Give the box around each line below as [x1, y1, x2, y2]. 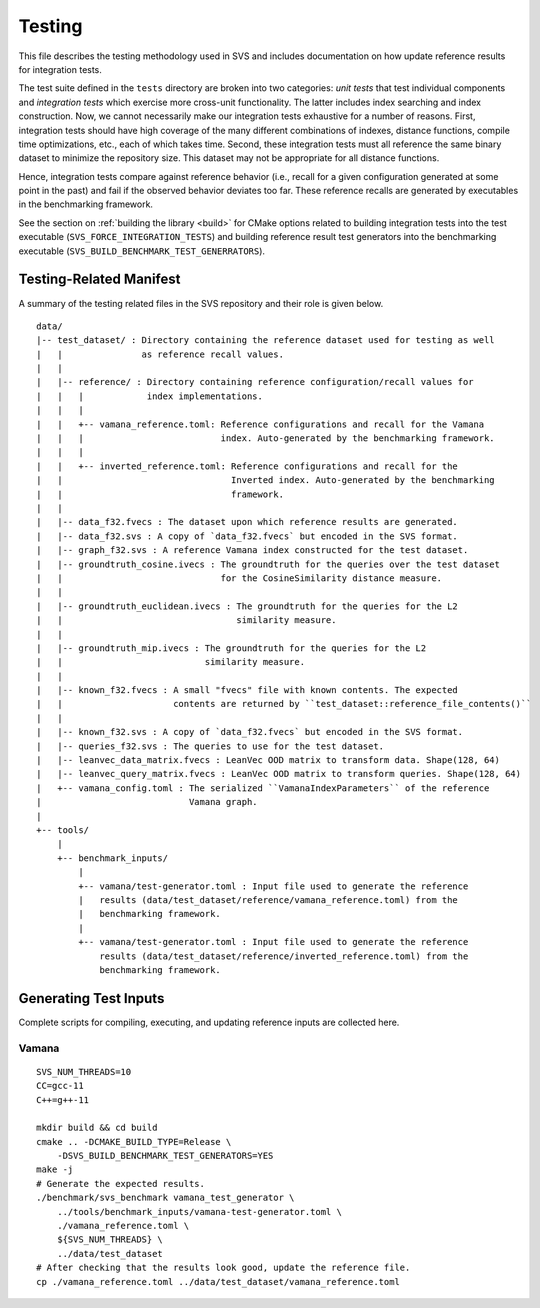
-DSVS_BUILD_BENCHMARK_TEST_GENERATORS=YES [56, 1150, 274, 1162]
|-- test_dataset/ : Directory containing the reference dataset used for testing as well [36, 335, 495, 346]
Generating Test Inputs [18, 990, 165, 1007]
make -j [36, 1164, 74, 1175]
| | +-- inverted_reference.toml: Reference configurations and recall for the [36, 460, 459, 472]
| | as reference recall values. [36, 348, 285, 360]
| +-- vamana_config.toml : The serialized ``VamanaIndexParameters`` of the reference [36, 782, 490, 794]
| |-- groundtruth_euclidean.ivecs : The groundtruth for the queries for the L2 [36, 600, 459, 612]
